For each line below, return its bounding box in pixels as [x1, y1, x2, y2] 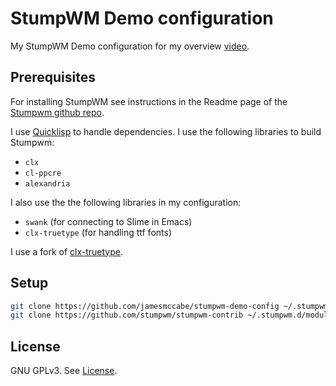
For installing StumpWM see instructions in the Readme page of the [10, 95, 288, 107]
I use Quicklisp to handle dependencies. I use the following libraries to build [10, 125, 322, 137]
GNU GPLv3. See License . [10, 365, 118, 377]
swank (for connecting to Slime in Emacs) [24, 215, 193, 227]
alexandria [24, 178, 71, 189]
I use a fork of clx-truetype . [10, 245, 124, 257]
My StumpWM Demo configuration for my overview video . [10, 40, 250, 52]
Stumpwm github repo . [10, 106, 105, 118]
